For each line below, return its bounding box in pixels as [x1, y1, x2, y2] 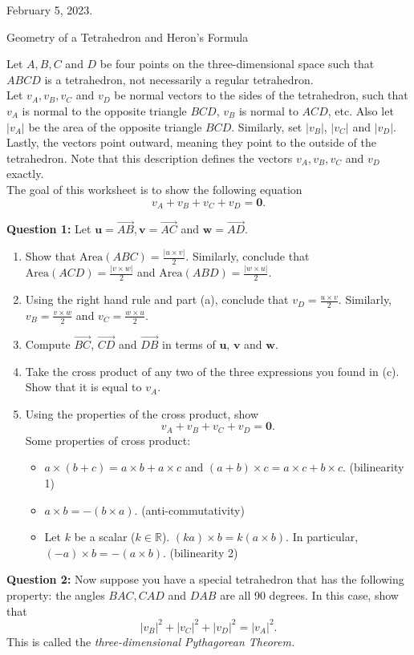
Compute [25, 335, 71, 352]
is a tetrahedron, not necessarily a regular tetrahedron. [44, 71, 314, 87]
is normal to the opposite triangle [22, 102, 187, 119]
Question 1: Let [6, 220, 91, 237]
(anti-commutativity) [141, 501, 245, 518]
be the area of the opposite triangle [28, 118, 202, 135]
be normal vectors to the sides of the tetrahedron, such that [114, 87, 408, 103]
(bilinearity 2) [169, 544, 238, 560]
